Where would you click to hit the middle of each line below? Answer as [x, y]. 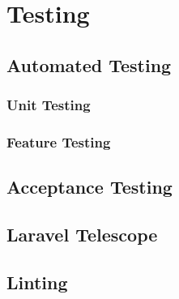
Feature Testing [59, 141]
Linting [37, 282]
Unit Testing [49, 105]
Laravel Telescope [82, 235]
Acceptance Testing [89, 187]
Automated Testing [89, 64]
